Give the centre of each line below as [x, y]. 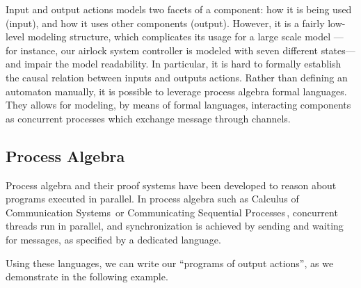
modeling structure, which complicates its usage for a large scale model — [185, 37]
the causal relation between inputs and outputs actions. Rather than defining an [177, 77]
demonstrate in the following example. [87, 277]
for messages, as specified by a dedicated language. [113, 239]
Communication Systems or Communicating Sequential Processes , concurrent [172, 212]
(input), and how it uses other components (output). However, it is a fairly [165, 23]
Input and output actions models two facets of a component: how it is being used [179, 9]
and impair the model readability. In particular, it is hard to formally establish [174, 64]
